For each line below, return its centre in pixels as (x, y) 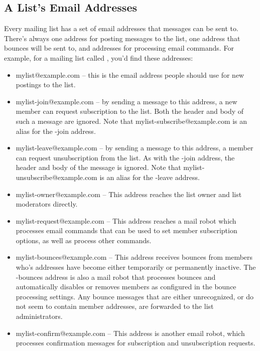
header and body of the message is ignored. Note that (98, 167)
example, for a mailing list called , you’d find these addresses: (99, 57)
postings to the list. (46, 84)
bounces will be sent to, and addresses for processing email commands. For (119, 48)
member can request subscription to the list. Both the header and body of (130, 111)
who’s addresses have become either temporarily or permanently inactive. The (136, 267)
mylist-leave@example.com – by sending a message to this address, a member (135, 148)
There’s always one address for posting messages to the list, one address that (122, 38)
